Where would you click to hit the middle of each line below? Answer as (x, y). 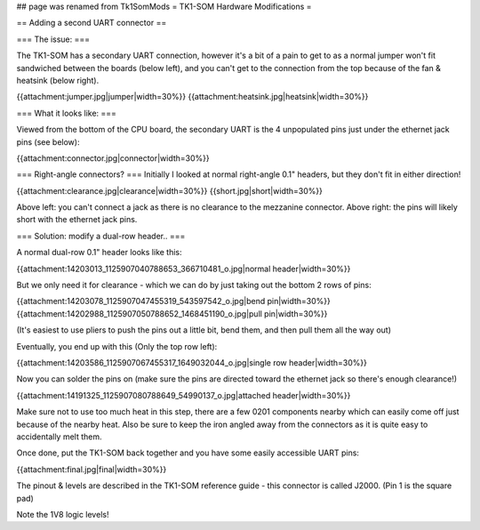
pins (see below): (48, 141)
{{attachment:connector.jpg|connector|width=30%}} (113, 158)
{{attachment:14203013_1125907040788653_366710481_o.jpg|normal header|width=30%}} (184, 269)
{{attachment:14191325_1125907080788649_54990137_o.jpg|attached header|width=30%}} (184, 395)
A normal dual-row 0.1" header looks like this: (99, 253)
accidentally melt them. (59, 437)
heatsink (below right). (58, 80)
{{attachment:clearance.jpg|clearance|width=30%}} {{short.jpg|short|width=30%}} (170, 190)
